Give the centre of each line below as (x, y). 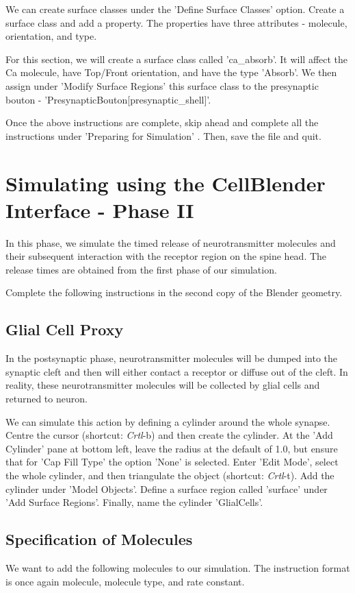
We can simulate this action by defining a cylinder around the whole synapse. (168, 421)
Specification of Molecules (99, 539)
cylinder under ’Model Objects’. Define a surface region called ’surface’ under (167, 488)
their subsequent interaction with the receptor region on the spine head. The (166, 256)
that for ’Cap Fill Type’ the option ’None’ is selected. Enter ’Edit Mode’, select (172, 462)
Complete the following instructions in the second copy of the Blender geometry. (174, 292)
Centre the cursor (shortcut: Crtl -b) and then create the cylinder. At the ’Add (169, 435)
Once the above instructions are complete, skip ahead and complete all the (162, 122)
